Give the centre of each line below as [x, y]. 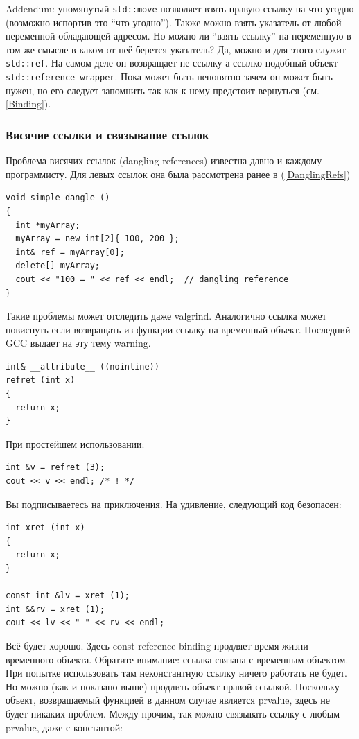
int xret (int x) [45, 528]
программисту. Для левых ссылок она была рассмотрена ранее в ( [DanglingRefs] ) [178, 174]
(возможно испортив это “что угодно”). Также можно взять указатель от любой [174, 22]
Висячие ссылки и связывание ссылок [107, 134]
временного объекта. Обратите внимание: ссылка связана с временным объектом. [177, 659]
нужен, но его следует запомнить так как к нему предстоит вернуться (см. [163, 90]
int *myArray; [48, 225]
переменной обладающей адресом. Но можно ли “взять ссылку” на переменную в [178, 36]
